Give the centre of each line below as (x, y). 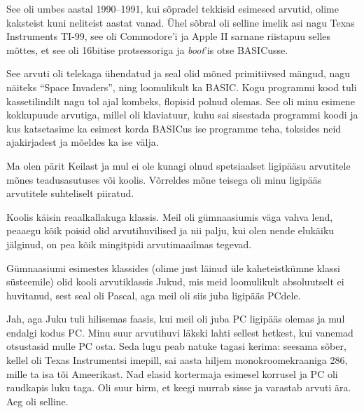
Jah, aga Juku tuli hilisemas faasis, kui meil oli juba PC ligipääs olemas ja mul (176, 319)
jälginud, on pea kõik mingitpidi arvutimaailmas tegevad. (129, 244)
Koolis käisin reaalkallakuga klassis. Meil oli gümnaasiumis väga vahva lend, (170, 216)
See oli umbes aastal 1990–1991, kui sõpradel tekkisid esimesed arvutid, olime (173, 8)
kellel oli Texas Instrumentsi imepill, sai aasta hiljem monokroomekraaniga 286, (177, 360)
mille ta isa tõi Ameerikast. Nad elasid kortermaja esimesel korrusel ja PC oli (172, 373)
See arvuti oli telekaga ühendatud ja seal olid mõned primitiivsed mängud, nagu (178, 73)
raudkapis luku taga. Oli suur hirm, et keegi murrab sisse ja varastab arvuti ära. (179, 387)
